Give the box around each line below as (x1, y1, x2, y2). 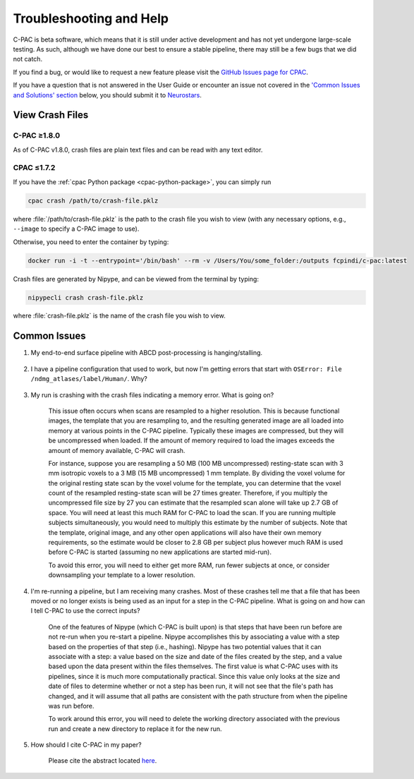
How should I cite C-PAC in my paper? (30, 741, 142, 749)
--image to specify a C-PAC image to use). (13, 224, 140, 233)
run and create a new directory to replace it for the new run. (48, 724, 222, 733)
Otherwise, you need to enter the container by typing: (13, 237, 169, 246)
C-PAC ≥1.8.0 (13, 131, 60, 140)
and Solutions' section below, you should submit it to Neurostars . (13, 90, 202, 99)
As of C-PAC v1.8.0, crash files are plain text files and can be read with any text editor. (13, 145, 263, 154)
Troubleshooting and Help (13, 11, 169, 26)
